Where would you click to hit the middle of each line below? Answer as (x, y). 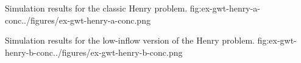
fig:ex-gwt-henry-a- (225, 8)
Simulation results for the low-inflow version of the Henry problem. (130, 40)
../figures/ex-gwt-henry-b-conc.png (118, 52)
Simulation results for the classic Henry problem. (96, 8)
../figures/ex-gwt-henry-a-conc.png (86, 20)
